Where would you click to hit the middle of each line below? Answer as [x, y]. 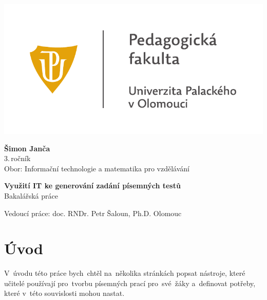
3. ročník [17, 158]
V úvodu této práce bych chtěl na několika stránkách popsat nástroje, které [125, 273]
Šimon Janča [27, 148]
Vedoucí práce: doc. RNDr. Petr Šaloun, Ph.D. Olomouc [93, 213]
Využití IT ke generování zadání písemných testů [92, 186]
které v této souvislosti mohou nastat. [64, 293]
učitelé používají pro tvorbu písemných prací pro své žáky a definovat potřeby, [130, 283]
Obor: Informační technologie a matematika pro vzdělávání [97, 168]
